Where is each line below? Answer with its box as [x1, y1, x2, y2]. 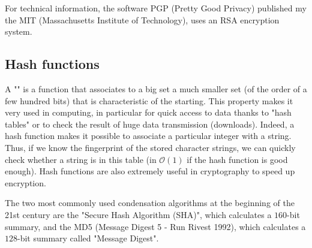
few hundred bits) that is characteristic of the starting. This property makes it [5, 94, 293, 107]
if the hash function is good [187, 153, 288, 165]
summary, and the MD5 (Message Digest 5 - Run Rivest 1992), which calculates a [5, 220, 306, 232]
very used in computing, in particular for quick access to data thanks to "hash [5, 106, 292, 119]
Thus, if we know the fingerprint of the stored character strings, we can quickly [5, 141, 296, 153]
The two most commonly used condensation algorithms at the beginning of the [5, 196, 295, 209]
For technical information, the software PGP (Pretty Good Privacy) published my [5, 2, 307, 14]
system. [5, 25, 32, 38]
